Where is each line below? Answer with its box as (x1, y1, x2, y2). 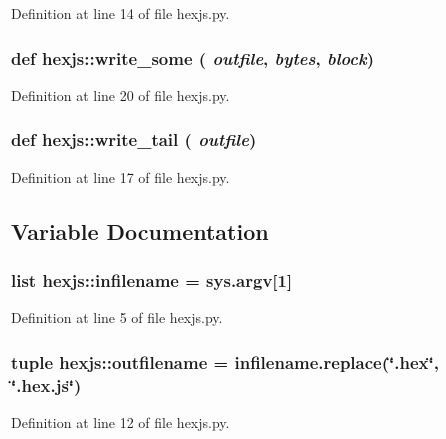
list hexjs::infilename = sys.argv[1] (11, 267, 293, 292)
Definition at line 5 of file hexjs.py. (11, 307, 223, 328)
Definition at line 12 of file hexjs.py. (11, 411, 230, 432)
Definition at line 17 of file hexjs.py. (11, 166, 230, 187)
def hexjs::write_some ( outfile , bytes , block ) (11, 45, 374, 70)
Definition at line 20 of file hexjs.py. (11, 84, 230, 105)
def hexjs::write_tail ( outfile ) (11, 127, 257, 152)
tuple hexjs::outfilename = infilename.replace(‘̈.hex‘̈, (11, 349, 439, 374)
